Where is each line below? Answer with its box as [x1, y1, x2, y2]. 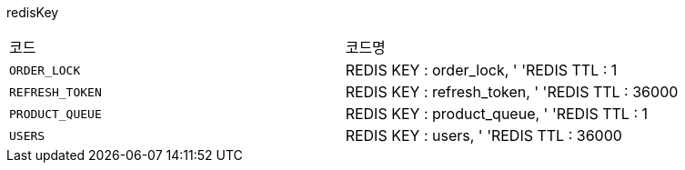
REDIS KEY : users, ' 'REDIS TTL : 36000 [345, 126, 622, 145]
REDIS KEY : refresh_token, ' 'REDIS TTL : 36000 [345, 83, 679, 101]
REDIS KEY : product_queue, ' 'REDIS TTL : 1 [345, 105, 649, 123]
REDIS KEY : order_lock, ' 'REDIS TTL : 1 [345, 61, 618, 79]
